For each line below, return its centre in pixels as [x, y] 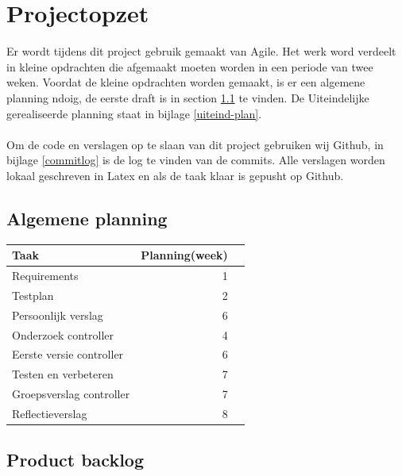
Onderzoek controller [63, 334]
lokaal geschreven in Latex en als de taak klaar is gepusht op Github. [175, 175]
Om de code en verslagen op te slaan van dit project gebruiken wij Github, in [195, 144]
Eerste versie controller [68, 354]
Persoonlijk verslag [58, 315]
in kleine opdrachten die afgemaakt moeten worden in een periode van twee [190, 66]
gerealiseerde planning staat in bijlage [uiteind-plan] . [134, 113]
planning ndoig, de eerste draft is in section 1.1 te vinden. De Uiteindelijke [188, 97]
